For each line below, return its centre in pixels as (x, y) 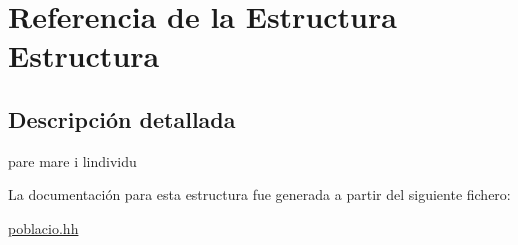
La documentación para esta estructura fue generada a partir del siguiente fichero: (259, 194)
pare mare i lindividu (72, 160)
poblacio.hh (43, 227)
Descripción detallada (122, 118)
